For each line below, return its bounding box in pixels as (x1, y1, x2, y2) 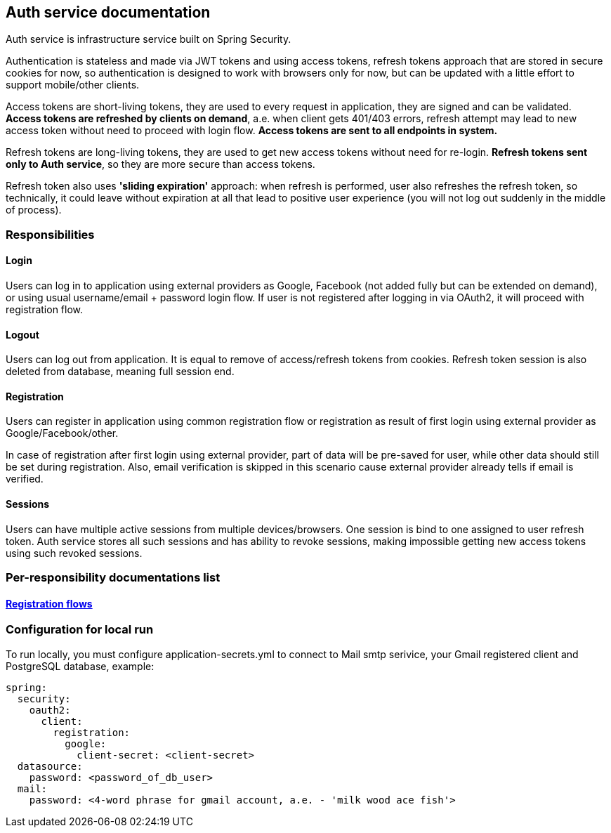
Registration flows (6, 597, 93, 610)
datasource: (17, 760, 83, 772)
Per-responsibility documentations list (6, 570, 221, 585)
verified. (6, 473, 44, 485)
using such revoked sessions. (6, 546, 143, 559)
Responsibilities (6, 227, 95, 242)
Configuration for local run (6, 622, 154, 637)
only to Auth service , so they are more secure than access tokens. (6, 158, 315, 171)
